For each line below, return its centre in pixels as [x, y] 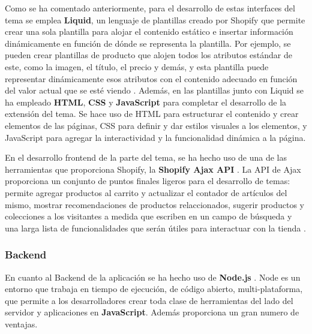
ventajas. [21, 324]
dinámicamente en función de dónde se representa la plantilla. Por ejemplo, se [148, 43]
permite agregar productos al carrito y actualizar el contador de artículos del [146, 192]
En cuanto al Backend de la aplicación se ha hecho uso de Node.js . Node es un [153, 277]
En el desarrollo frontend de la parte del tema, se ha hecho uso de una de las [146, 157]
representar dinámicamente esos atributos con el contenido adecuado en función [151, 78]
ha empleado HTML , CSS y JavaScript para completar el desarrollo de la [146, 102]
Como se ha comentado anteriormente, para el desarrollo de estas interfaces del [150, 8]
